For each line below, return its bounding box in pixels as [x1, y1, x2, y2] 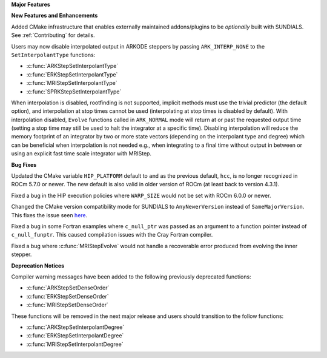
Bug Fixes [11, 161, 37, 168]
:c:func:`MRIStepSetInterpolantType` [26, 79, 117, 87]
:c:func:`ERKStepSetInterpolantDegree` [26, 332, 124, 339]
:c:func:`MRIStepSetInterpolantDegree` [26, 340, 124, 348]
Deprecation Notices [11, 262, 65, 269]
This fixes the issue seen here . [11, 211, 88, 218]
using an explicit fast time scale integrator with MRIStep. [11, 150, 151, 157]
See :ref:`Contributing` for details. [11, 32, 95, 39]
